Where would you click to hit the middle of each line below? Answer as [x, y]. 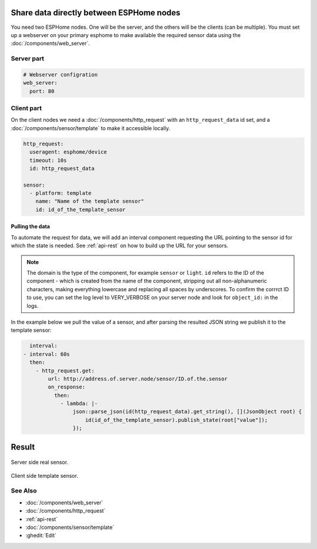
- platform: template [61, 193]
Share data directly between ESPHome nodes [96, 13]
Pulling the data [30, 227]
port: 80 [42, 91]
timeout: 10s [48, 160]
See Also [24, 491]
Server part [28, 59]
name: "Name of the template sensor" [90, 201]
